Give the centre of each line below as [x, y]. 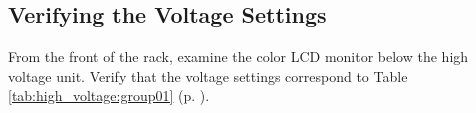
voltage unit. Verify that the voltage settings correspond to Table [208, 75]
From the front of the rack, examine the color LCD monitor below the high [238, 56]
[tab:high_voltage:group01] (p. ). [109, 95]
